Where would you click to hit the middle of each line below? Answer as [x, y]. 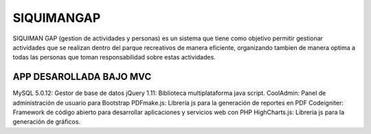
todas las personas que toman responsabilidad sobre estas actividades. [114, 57]
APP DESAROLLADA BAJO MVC [82, 77]
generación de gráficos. [47, 122]
